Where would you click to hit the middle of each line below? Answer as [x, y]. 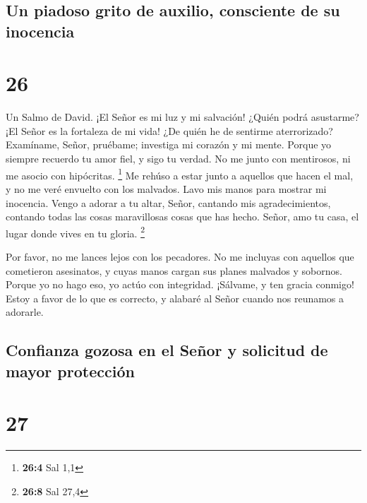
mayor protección [70, 371]
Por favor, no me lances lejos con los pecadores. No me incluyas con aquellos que [180, 256]
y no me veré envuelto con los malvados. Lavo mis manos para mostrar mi [166, 188]
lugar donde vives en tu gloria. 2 [75, 232]
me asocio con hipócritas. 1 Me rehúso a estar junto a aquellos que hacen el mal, [180, 174]
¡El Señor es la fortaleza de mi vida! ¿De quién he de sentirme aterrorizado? [169, 130]
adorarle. [25, 312]
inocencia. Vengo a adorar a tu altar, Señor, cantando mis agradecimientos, [168, 202]
